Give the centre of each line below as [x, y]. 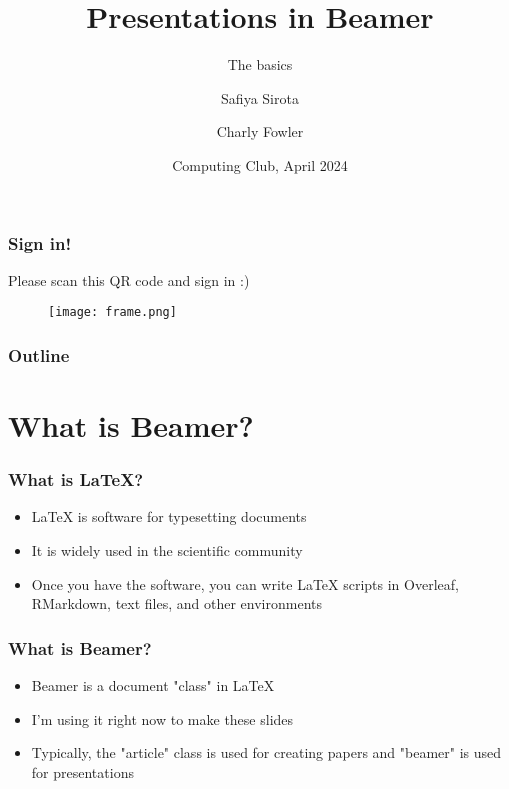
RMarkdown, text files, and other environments [177, 603]
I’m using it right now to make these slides [162, 718]
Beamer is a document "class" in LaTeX [153, 685]
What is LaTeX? [76, 479]
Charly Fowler [260, 131]
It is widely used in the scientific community [167, 550]
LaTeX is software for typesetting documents [169, 516]
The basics [260, 64]
